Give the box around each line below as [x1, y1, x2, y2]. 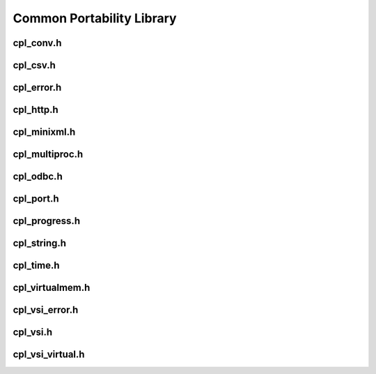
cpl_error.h [13, 82, 62, 93]
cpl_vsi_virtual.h [13, 349, 85, 361]
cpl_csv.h [13, 59, 56, 71]
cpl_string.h [13, 237, 66, 249]
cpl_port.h [13, 193, 59, 205]
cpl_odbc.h [13, 171, 63, 183]
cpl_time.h [13, 260, 60, 271]
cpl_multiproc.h [13, 149, 84, 160]
